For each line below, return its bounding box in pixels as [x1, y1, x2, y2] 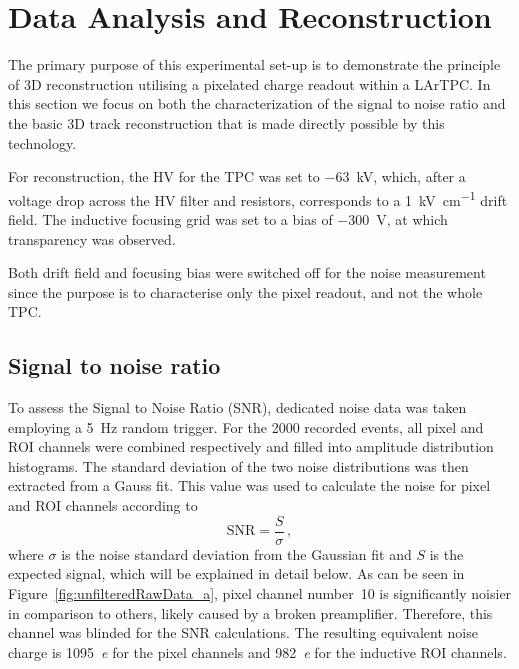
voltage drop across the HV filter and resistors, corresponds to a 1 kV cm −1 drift [8, 186, 508, 210]
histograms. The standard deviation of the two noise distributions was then [8, 455, 469, 476]
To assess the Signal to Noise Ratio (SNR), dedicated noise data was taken [8, 397, 467, 418]
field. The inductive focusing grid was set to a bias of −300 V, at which [8, 208, 448, 229]
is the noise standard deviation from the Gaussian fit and [61, 543, 412, 564]
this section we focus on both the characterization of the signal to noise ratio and [8, 93, 506, 114]
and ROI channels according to [8, 495, 198, 516]
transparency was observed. [8, 228, 176, 249]
